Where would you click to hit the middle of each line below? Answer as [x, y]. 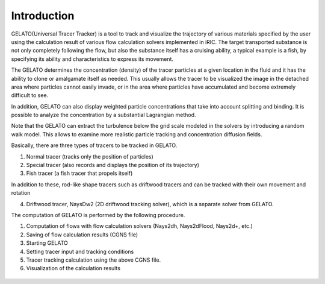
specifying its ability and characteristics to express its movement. [92, 59]
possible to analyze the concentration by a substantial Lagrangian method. [104, 115]
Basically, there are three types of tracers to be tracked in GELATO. [94, 145]
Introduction [43, 16]
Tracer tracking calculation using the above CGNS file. [94, 260]
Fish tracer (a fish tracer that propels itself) [79, 173]
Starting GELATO [47, 243]
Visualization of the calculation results [73, 268]
